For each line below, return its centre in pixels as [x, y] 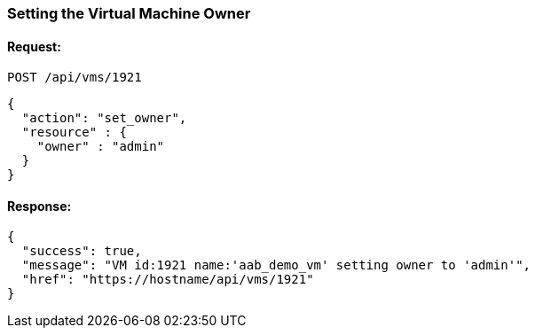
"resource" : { [74, 132]
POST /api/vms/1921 [75, 78]
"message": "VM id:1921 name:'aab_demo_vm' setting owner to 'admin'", [276, 265]
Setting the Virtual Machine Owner [129, 13]
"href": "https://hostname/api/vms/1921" [168, 280]
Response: [39, 206]
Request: [34, 46]
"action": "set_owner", [104, 118]
